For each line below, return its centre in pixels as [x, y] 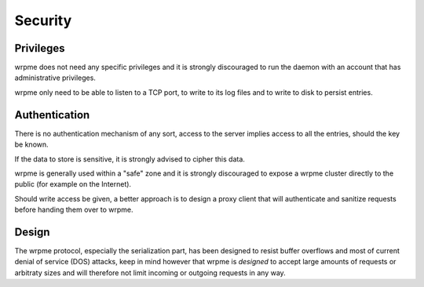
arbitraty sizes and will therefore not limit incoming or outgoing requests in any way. [150, 272]
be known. [31, 144]
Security [43, 20]
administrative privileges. [55, 78]
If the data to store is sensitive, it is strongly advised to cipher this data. [130, 159]
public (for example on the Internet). [73, 184]
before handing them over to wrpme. [74, 210]
